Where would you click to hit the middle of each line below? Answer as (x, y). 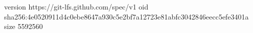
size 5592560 (24, 26)
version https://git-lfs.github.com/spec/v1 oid (76, 6)
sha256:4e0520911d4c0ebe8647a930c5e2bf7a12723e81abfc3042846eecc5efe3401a (126, 16)
